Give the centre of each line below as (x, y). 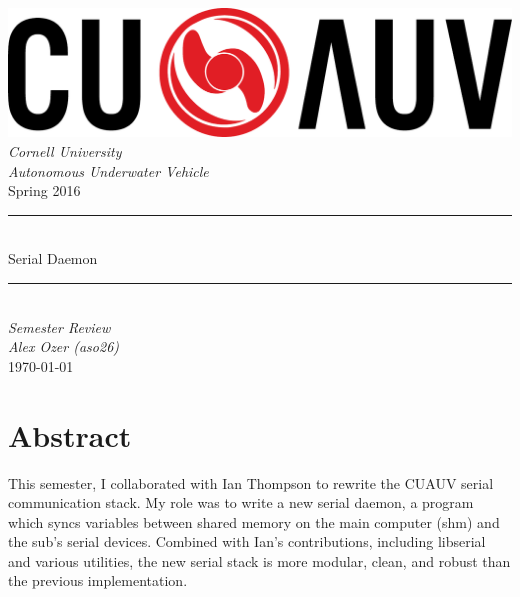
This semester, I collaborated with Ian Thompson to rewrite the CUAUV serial (251, 482)
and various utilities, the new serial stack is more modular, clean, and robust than (259, 560)
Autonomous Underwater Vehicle (108, 170)
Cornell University (65, 151)
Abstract (70, 434)
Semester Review (59, 326)
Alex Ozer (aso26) (64, 346)
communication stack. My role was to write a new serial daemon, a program (241, 502)
